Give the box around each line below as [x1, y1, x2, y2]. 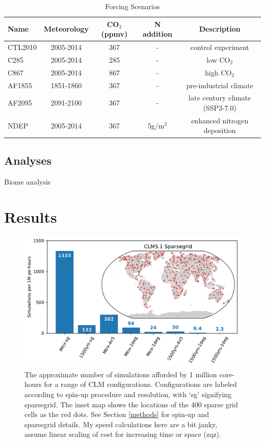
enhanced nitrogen [191, 115, 249, 125]
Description [199, 23, 241, 34]
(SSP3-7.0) [203, 102, 236, 113]
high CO [205, 67, 232, 77]
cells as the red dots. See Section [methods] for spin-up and [24, 409, 209, 420]
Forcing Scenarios [105, 1, 160, 11]
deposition [203, 125, 236, 136]
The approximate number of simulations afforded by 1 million [24, 369, 217, 379]
